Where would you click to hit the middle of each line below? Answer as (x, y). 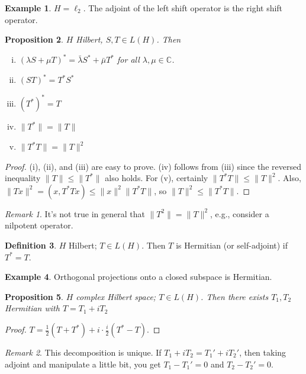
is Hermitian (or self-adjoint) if (232, 245)
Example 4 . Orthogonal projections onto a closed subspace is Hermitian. (138, 277)
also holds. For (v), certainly (157, 178)
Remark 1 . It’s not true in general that (75, 213)
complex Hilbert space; (116, 296)
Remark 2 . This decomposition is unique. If (83, 352)
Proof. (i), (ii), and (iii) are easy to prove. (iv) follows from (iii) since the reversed (153, 166)
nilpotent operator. (39, 225)
